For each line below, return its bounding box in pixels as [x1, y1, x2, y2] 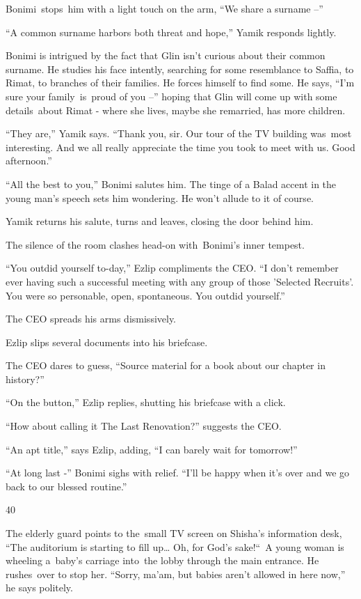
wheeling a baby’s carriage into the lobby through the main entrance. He [6, 553, 319, 568]
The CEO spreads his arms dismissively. [6, 311, 177, 326]
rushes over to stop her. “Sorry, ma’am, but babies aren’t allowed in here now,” [6, 566, 346, 581]
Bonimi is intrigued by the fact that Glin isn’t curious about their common [6, 48, 326, 63]
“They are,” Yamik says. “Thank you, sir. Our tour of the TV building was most [6, 126, 352, 141]
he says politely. [6, 580, 73, 595]
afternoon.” [6, 153, 52, 168]
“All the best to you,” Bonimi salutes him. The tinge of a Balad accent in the [6, 176, 337, 191]
